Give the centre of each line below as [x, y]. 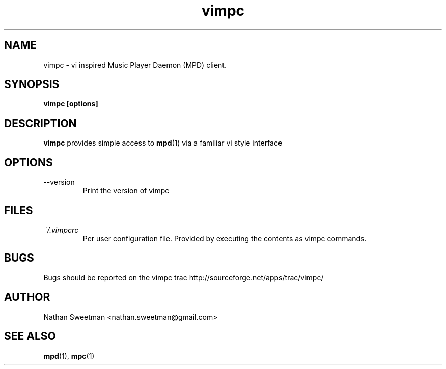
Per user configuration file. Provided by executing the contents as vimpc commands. [225, 238]
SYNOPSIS [32, 84]
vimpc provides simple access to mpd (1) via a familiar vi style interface [163, 143]
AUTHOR [27, 297]
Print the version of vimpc [126, 191]
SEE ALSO [30, 336]
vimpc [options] [71, 104]
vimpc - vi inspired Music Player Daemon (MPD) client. [135, 65]
